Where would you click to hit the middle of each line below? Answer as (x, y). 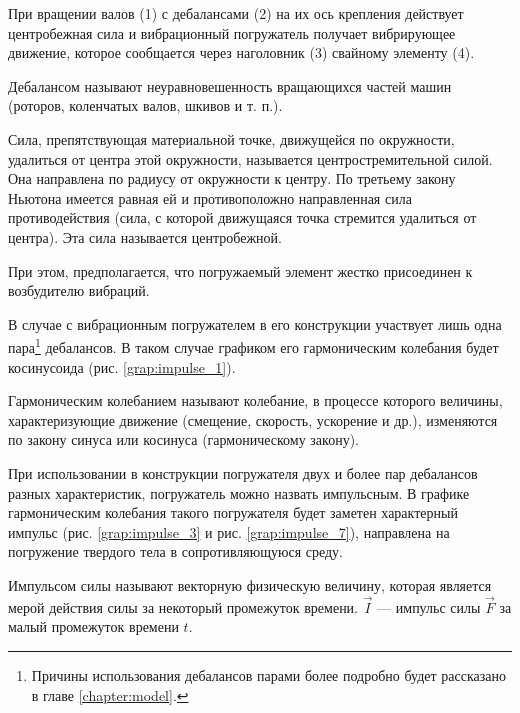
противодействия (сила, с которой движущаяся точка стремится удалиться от (242, 217)
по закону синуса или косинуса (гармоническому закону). (183, 439)
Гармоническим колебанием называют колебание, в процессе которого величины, (255, 400)
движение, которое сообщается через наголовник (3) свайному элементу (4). (241, 52)
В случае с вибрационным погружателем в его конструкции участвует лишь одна (255, 323)
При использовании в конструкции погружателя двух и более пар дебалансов (243, 472)
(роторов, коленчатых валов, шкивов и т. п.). (145, 105)
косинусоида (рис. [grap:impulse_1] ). (122, 366)
